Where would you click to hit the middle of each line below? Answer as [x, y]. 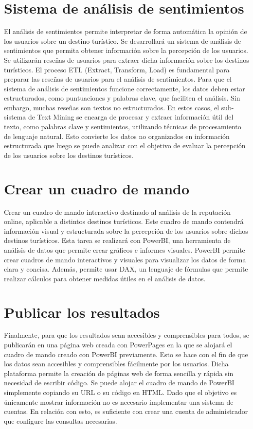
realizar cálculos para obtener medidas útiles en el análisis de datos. [105, 278]
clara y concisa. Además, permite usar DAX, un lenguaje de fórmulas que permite [126, 269]
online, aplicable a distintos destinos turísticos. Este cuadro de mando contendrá [124, 221]
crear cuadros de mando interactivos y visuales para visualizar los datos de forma [125, 259]
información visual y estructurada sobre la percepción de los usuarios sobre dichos [126, 231]
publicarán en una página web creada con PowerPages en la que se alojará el [118, 345]
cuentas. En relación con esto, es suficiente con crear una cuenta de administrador [126, 411]
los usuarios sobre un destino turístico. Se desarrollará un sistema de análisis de [123, 41]
